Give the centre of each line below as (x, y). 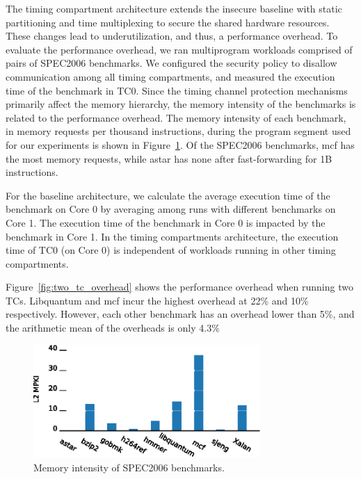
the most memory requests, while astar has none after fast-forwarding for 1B (169, 158)
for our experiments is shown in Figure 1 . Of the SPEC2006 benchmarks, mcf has (180, 144)
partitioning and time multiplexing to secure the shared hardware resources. (168, 22)
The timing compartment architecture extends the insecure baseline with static (174, 8)
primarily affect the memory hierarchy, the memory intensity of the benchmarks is (181, 104)
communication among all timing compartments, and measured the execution (170, 76)
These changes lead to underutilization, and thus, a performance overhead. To (172, 36)
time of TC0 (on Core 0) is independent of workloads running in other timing (171, 250)
